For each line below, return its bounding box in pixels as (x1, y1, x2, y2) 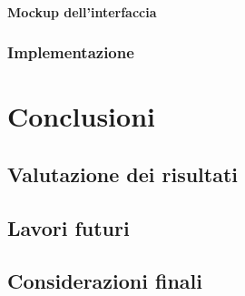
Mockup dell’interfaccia (7, 2, 157, 21)
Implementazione (7, 41, 134, 64)
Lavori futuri (7, 213, 130, 241)
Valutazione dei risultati (7, 159, 238, 188)
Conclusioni (7, 97, 155, 135)
